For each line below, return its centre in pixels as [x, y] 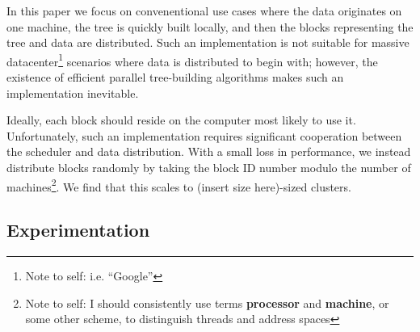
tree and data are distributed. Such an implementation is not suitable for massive [208, 42]
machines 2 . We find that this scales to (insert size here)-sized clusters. [179, 185]
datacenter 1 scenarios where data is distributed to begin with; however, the [192, 60]
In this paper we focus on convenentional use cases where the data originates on [204, 11]
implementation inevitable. [73, 92]
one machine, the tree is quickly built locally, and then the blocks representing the [210, 26]
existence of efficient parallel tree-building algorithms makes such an [175, 77]
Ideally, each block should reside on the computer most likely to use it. [181, 120]
